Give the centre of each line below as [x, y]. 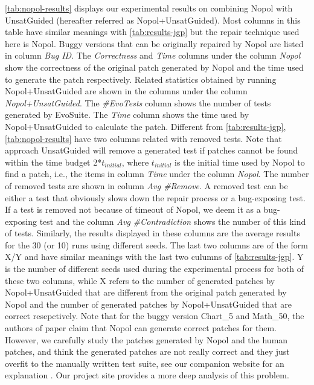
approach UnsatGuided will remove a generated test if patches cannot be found [152, 150]
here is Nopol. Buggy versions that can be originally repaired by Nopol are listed [154, 43]
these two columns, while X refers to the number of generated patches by [140, 280]
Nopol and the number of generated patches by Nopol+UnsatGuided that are [148, 304]
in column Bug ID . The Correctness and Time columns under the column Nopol [153, 55]
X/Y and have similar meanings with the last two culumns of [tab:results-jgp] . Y [154, 257]
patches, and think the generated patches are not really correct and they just [147, 351]
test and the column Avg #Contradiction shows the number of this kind [173, 221]
